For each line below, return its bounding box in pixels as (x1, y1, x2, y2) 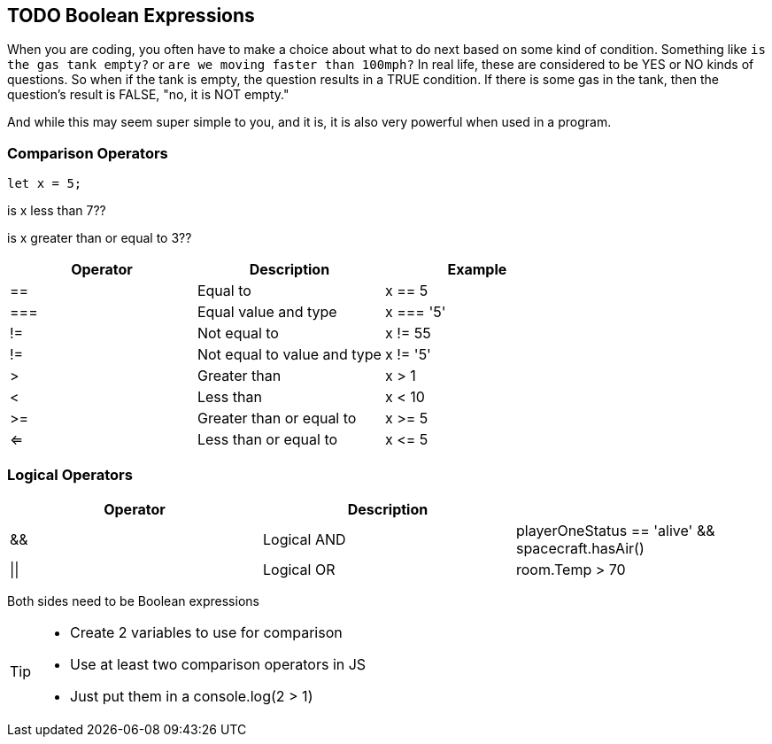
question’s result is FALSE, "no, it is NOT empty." (7, 87, 289, 103)
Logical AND (262, 530, 346, 548)
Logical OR (262, 560, 336, 578)
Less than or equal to (197, 430, 338, 449)
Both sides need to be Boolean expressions (7, 593, 259, 608)
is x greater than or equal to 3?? (7, 230, 192, 246)
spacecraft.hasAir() (515, 539, 645, 557)
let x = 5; (7, 176, 82, 191)
